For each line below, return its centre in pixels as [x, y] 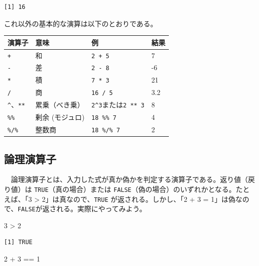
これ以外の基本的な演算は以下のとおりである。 [81, 23]
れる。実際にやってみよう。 [101, 209]
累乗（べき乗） [60, 105]
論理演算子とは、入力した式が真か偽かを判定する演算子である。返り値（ [129, 179]
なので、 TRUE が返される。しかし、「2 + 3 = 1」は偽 [151, 199]
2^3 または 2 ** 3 [118, 105]
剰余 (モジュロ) [60, 117]
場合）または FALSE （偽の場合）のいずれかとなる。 [153, 189]
